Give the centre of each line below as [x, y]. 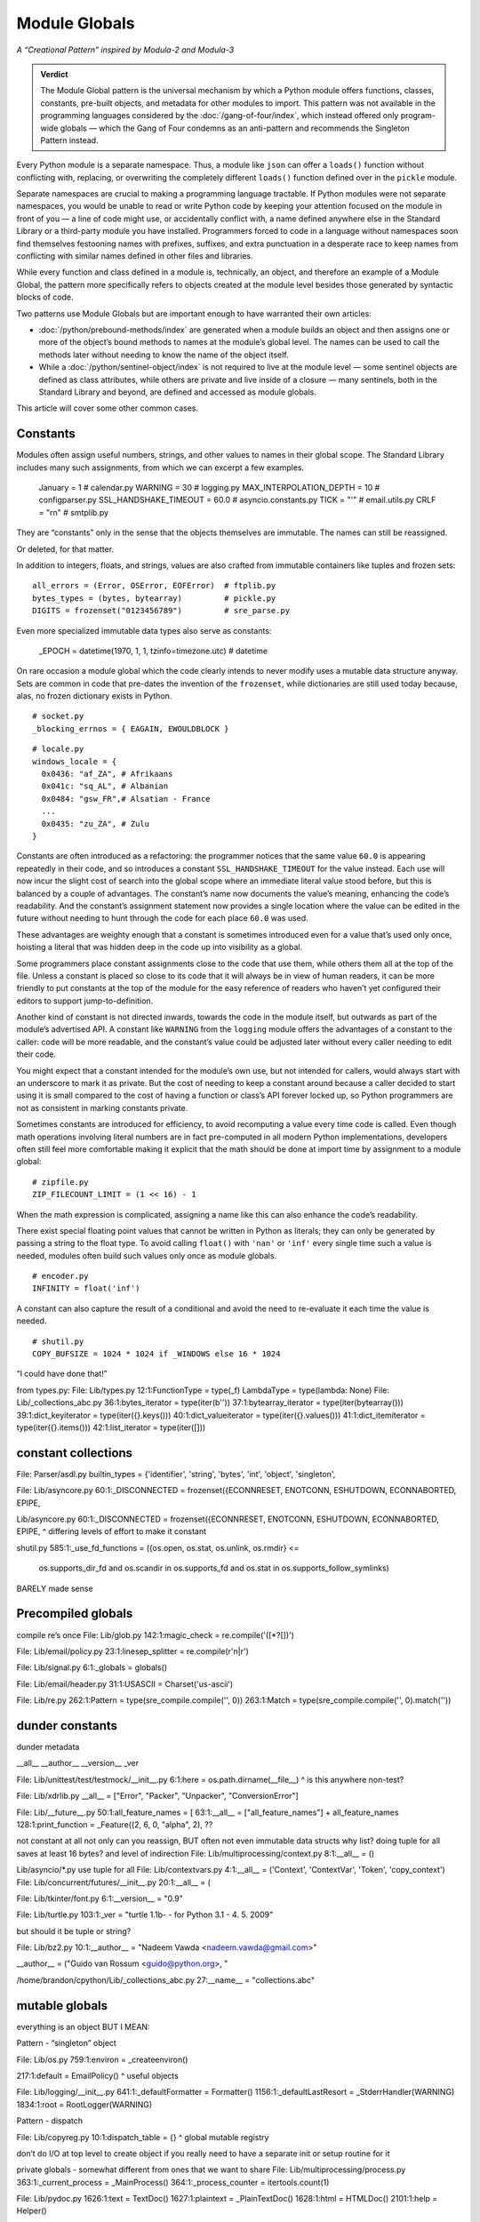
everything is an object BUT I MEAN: [83, 2026]
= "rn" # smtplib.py [74, 512]
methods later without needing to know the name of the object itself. [164, 355]
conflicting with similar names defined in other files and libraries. [135, 256]
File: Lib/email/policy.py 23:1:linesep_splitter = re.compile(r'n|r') [132, 1651]
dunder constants [67, 1726]
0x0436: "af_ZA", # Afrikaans [107, 774]
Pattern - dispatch [50, 2121]
